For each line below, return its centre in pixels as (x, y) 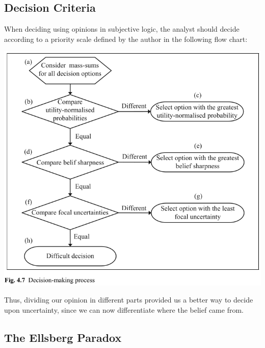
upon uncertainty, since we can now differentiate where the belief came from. (124, 309)
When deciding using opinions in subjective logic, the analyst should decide (122, 29)
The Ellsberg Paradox (63, 337)
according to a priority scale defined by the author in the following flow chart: (126, 39)
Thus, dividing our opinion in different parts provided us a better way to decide (129, 300)
